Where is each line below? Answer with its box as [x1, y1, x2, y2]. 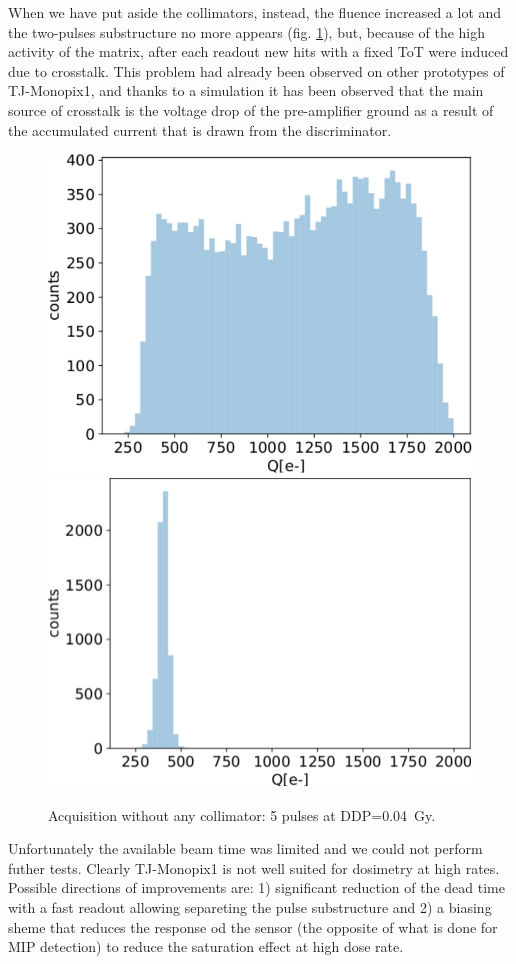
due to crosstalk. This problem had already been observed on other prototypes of [8, 60, 505, 81]
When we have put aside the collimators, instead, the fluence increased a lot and [8, 2, 502, 22]
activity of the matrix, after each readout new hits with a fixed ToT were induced [8, 41, 509, 62]
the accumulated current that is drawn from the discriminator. [8, 119, 392, 140]
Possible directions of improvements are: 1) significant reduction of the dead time [8, 877, 505, 898]
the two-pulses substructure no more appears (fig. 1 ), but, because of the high [8, 21, 486, 42]
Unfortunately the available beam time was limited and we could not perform [8, 838, 483, 859]
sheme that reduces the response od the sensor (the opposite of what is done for [8, 916, 498, 937]
